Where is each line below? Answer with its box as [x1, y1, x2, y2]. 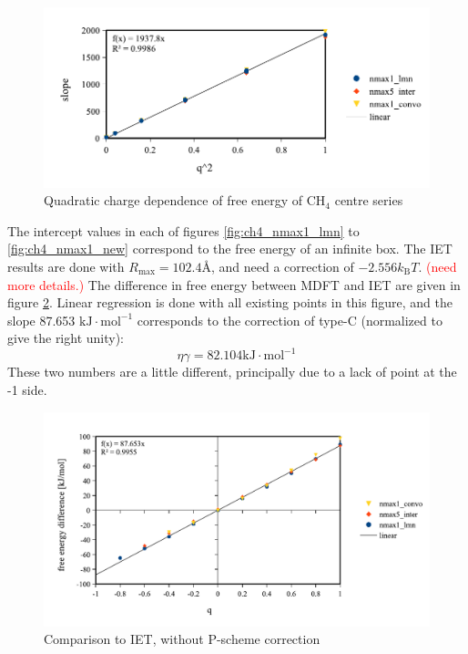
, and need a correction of [210, 257, 354, 276]
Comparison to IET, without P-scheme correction [44, 629, 320, 649]
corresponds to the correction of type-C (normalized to [137, 310, 443, 329]
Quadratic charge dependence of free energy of [44, 191, 303, 210]
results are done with [7, 257, 125, 276]
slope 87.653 [7, 310, 76, 329]
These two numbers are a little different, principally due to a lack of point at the [7, 362, 457, 381]
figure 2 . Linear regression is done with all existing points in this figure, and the [7, 293, 453, 312]
